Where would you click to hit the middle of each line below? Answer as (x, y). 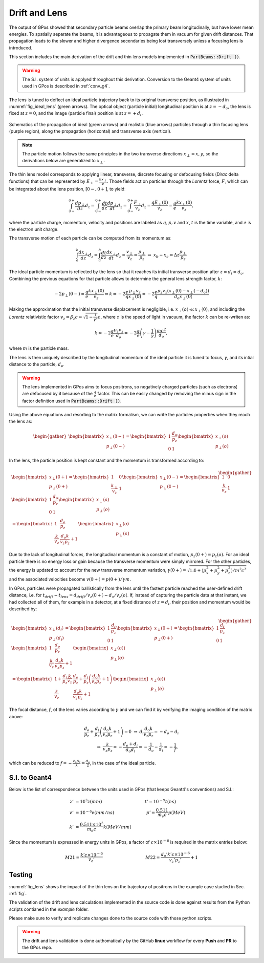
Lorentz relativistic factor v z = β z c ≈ (46, 317)
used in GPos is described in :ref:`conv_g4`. (66, 86)
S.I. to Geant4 (30, 778)
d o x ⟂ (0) (183, 297)
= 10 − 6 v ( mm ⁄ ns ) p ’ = (115, 812)
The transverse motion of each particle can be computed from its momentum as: (90, 238)
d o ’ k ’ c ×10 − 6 (175, 855)
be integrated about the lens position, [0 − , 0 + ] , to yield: (67, 189)
